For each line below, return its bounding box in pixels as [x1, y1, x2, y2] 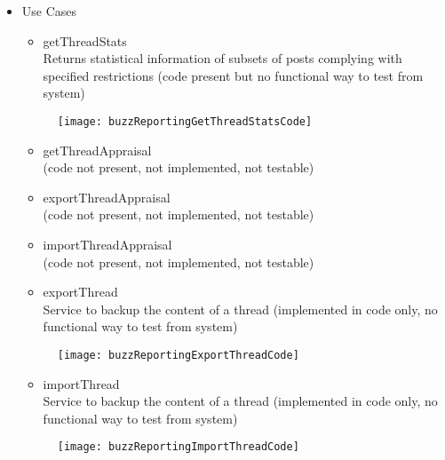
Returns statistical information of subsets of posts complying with [43, 49, 402, 67]
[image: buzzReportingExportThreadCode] [57, 348, 299, 361]
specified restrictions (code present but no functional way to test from [43, 66, 424, 84]
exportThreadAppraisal [43, 187, 171, 206]
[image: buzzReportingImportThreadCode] [57, 440, 299, 454]
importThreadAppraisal [43, 235, 172, 253]
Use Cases [21, 2, 77, 20]
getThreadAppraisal [43, 140, 152, 159]
